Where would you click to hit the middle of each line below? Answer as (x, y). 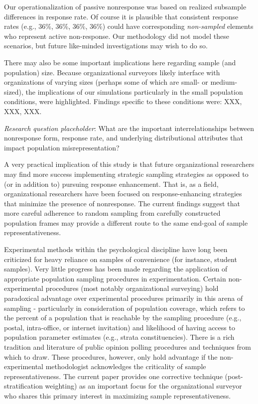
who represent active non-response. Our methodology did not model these (117, 36)
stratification (23, 386)
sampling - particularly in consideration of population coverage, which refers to (125, 308)
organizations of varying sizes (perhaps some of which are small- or (106, 82)
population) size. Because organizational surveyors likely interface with (112, 72)
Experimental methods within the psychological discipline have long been (116, 249)
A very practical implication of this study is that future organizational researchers (129, 164)
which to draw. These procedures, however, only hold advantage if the (111, 356)
